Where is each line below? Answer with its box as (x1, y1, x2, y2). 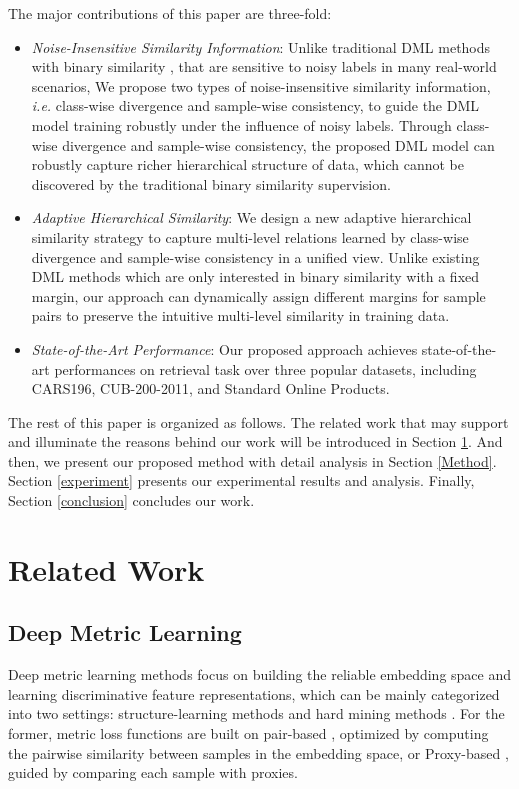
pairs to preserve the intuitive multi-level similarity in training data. (31, 305, 450, 326)
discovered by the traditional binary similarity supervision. (31, 173, 391, 194)
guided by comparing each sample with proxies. (8, 762, 298, 783)
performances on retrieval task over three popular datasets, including (54, 358, 477, 379)
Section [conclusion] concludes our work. (8, 490, 255, 511)
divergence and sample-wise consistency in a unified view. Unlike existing (31, 246, 480, 267)
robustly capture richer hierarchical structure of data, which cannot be (31, 154, 464, 175)
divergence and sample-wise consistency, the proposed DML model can (62, 134, 495, 155)
